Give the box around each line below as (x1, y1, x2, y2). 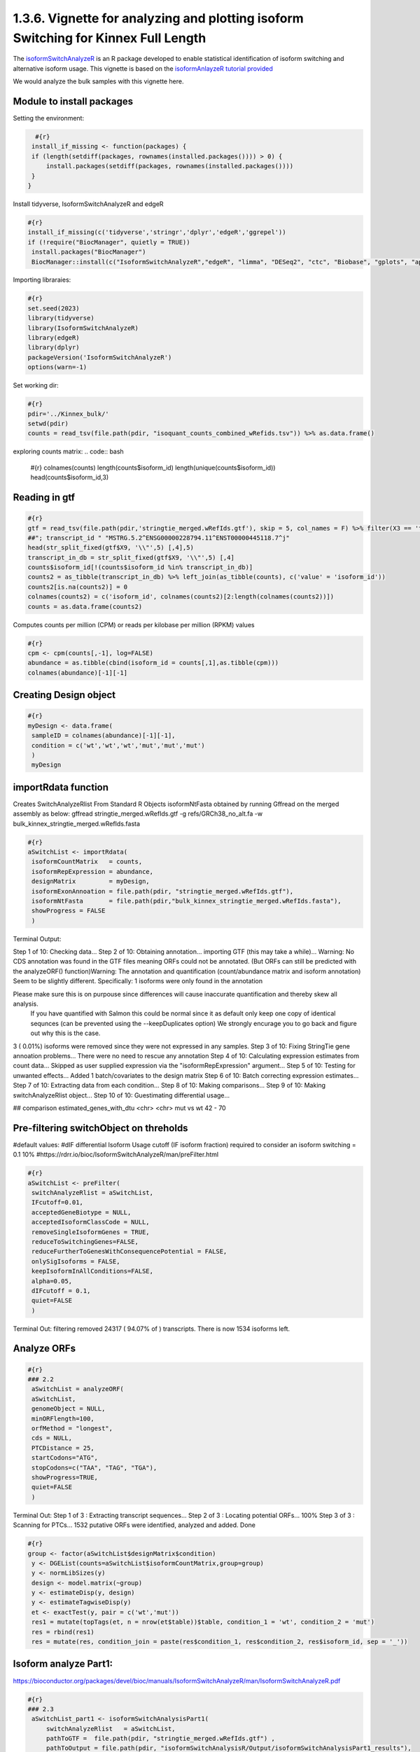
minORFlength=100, (31, 1414, 94, 1423)
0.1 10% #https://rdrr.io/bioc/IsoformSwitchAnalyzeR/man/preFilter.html (13, 1150, 219, 1159)
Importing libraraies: (13, 275, 71, 284)
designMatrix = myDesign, (31, 877, 150, 886)
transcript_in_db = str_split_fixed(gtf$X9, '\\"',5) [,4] (27, 554, 234, 561)
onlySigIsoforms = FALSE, (31, 1257, 120, 1265)
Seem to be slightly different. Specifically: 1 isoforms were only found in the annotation (13, 977, 262, 985)
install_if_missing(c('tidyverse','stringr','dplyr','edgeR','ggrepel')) (27, 228, 286, 236)
